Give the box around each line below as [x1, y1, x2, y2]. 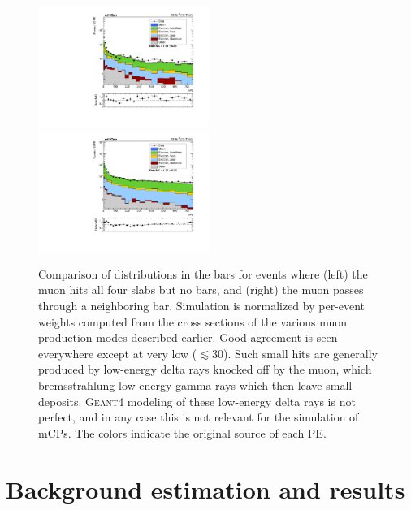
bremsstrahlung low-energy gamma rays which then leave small [38, 376, 353, 393]
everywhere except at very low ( [38, 344, 197, 361]
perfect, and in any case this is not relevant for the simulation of [38, 408, 359, 426]
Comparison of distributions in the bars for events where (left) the [38, 265, 368, 282]
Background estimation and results [6, 472, 405, 505]
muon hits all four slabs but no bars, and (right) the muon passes [38, 281, 364, 298]
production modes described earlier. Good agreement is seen [38, 329, 338, 346]
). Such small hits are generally [223, 344, 378, 361]
